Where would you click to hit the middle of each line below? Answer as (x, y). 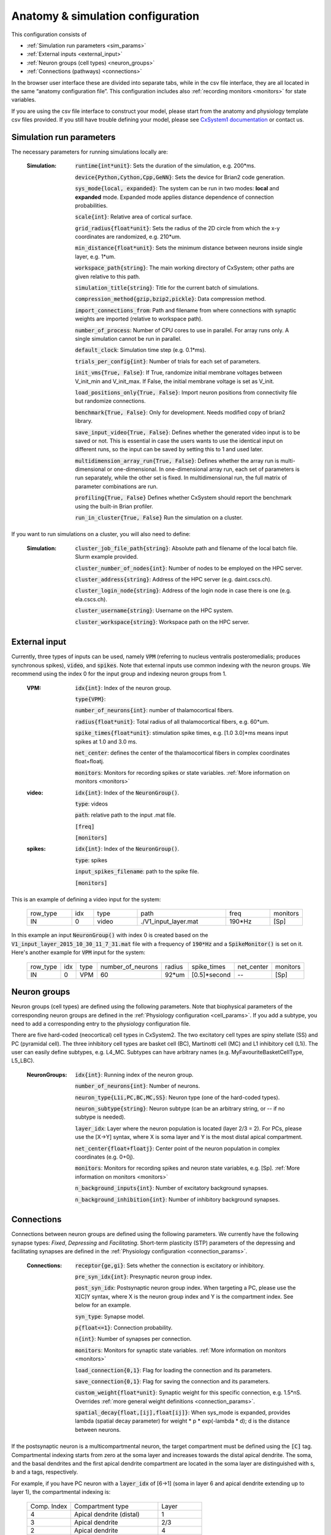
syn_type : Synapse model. (110, 1316)
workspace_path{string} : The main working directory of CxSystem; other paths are (185, 268)
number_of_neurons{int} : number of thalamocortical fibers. (154, 710)
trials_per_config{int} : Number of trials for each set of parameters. (168, 361)
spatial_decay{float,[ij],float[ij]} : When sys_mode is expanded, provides (183, 1413)
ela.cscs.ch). (91, 599)
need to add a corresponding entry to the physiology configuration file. (101, 1024)
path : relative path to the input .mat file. (125, 815)
